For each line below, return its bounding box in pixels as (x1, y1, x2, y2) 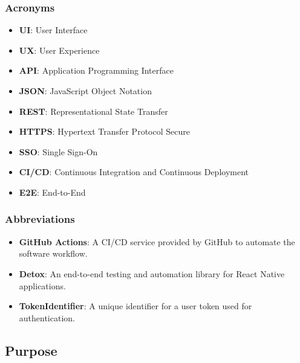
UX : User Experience (19, 43, 100, 56)
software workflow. (19, 247, 88, 260)
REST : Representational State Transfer (19, 104, 168, 117)
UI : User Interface (19, 24, 88, 36)
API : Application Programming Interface (19, 64, 174, 77)
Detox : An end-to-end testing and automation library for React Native (19, 267, 285, 280)
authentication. (19, 311, 75, 324)
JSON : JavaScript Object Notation (19, 85, 152, 97)
